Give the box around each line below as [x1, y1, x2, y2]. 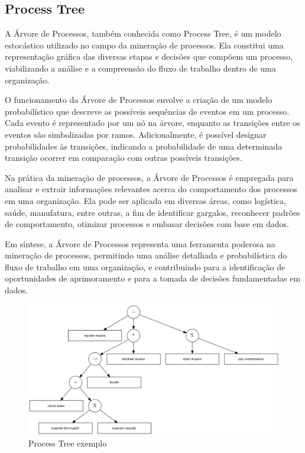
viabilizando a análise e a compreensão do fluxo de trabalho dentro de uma [5, 62, 276, 74]
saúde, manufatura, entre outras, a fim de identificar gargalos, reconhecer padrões [5, 206, 300, 218]
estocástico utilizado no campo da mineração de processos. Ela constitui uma [5, 38, 284, 51]
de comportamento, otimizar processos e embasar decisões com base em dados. [5, 218, 289, 230]
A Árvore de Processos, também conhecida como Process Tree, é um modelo [5, 27, 281, 40]
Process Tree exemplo [28, 436, 107, 449]
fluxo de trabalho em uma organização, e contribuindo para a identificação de [5, 260, 285, 273]
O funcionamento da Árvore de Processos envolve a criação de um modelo [5, 93, 272, 106]
